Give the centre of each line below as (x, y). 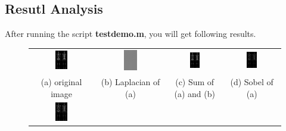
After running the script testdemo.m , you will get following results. (130, 34)
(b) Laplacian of (130, 81)
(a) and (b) (195, 93)
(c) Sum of (195, 81)
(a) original (61, 81)
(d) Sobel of (252, 81)
